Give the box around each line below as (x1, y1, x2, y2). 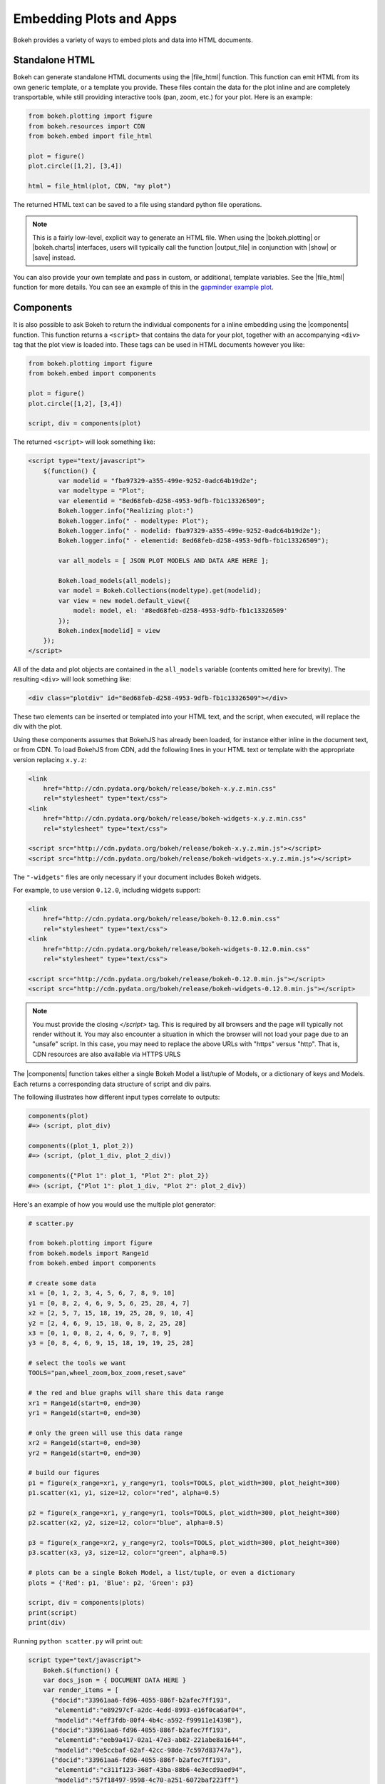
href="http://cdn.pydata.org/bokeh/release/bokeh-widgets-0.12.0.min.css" (43, 945, 310, 953)
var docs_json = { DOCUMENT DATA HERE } (43, 1676, 187, 1684)
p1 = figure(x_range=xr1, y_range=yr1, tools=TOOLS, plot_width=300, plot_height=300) (28, 1479, 341, 1487)
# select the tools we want (28, 1359, 126, 1367)
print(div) (28, 1618, 66, 1627)
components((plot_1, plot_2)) (28, 1142, 134, 1150)
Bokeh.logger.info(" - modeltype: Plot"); (58, 517, 210, 524)
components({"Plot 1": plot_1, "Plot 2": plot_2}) (28, 1172, 210, 1180)
